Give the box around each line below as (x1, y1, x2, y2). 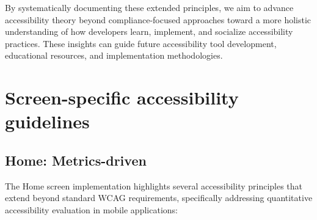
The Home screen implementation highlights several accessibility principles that (5, 179, 303, 192)
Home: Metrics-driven (5, 150, 147, 169)
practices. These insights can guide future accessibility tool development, (5, 37, 277, 50)
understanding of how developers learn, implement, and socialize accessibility (5, 25, 293, 38)
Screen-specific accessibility (5, 85, 239, 110)
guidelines (5, 109, 90, 134)
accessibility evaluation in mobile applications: (5, 203, 178, 216)
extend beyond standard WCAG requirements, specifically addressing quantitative (5, 191, 313, 204)
